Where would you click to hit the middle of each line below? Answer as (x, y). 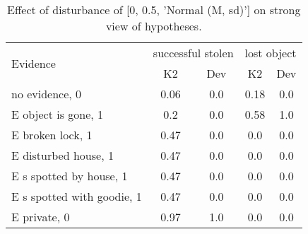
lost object (271, 53)
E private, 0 (41, 217)
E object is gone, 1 (58, 114)
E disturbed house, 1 (63, 155)
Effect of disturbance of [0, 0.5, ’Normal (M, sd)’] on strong (154, 10)
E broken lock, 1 (52, 135)
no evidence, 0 (47, 94)
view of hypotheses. (154, 26)
